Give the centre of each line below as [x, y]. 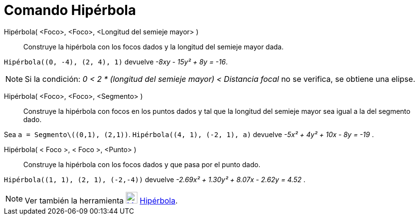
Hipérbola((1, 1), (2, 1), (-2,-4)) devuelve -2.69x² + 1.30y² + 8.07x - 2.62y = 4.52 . [155, 179]
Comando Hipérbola [70, 10]
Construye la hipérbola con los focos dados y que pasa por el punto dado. [142, 164]
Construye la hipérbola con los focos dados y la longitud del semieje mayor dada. [154, 47]
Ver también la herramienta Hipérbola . [101, 200]
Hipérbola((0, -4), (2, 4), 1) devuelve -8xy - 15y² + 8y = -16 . [116, 62]
